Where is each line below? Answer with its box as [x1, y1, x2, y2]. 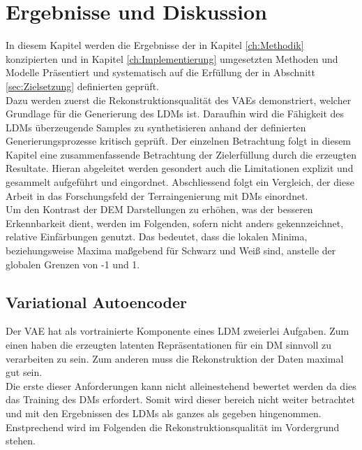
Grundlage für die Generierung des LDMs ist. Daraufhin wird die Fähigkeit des [6, 106, 345, 121]
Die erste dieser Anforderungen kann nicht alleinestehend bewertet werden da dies [6, 378, 356, 393]
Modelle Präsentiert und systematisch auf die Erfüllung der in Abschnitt [6, 65, 315, 80]
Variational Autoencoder [6, 291, 187, 312]
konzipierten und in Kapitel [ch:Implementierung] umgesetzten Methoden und [6, 51, 338, 66]
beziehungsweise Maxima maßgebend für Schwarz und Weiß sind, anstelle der [6, 243, 336, 258]
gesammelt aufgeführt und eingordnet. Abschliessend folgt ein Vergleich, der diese [6, 175, 354, 189]
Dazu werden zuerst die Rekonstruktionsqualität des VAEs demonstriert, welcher [6, 92, 352, 107]
